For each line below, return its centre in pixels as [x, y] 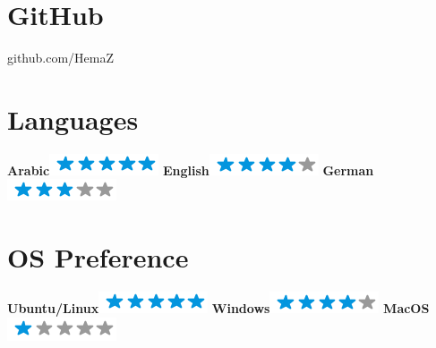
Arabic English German [191, 170]
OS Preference [98, 257]
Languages [73, 119]
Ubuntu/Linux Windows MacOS [218, 308]
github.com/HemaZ [60, 58]
